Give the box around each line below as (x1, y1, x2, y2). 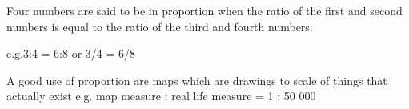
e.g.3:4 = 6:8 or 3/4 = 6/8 (6, 45, 136, 62)
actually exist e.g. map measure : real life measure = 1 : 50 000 (6, 87, 316, 104)
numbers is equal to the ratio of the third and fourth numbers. (6, 18, 313, 34)
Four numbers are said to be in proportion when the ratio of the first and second (6, 2, 403, 18)
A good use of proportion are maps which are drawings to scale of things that (6, 71, 387, 88)
